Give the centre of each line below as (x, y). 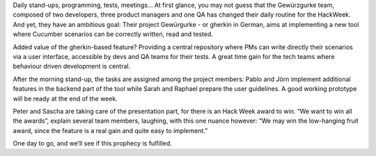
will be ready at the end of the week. (65, 98)
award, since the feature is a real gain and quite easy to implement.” (110, 130)
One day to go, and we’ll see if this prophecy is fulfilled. (92, 144)
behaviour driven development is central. (72, 67)
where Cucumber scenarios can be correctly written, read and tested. (113, 34)
